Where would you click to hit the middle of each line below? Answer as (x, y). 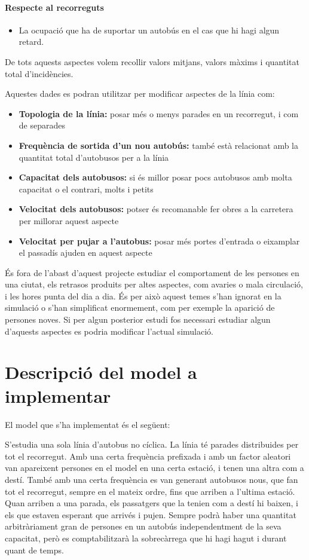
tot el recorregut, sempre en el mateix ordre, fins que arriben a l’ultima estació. (150, 491)
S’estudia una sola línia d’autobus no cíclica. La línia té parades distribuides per (152, 444)
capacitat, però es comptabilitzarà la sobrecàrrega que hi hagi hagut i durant (146, 538)
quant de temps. (34, 550)
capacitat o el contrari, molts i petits (86, 189)
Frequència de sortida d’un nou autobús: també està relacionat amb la (159, 145)
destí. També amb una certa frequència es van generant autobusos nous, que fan (152, 479)
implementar (58, 395)
